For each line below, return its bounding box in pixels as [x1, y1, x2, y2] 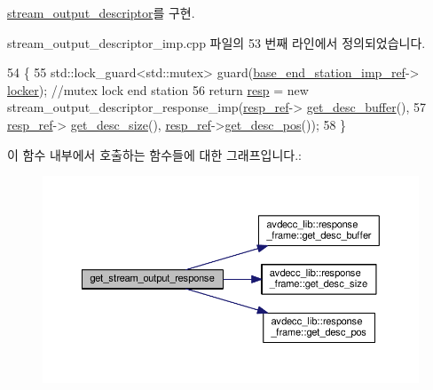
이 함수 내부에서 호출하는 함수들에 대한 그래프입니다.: [7, 145, 302, 163]
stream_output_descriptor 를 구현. [7, 4, 195, 21]
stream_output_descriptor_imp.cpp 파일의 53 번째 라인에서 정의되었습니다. [7, 33, 426, 52]
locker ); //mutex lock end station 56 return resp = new [7, 80, 309, 99]
